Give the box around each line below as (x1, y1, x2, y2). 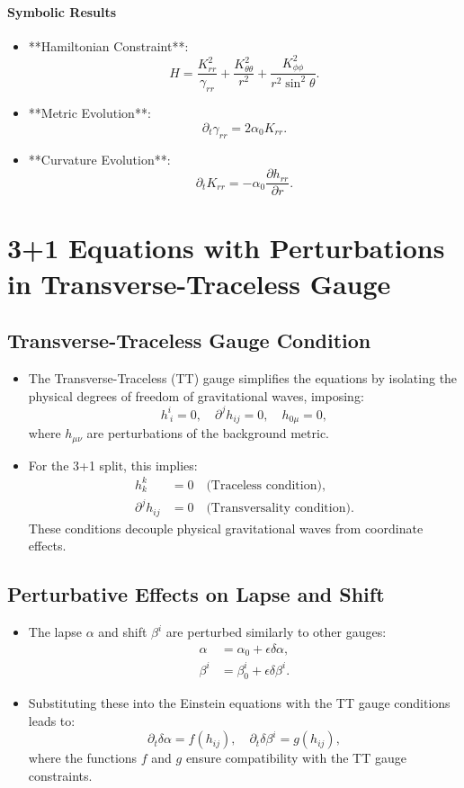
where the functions (28, 748, 138, 767)
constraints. (28, 766, 93, 784)
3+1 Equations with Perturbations (7, 229, 445, 266)
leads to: (28, 712, 76, 730)
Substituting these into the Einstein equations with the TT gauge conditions (28, 694, 451, 712)
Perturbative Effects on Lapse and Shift (7, 580, 385, 608)
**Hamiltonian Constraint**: (28, 36, 189, 55)
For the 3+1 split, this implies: (28, 455, 198, 474)
